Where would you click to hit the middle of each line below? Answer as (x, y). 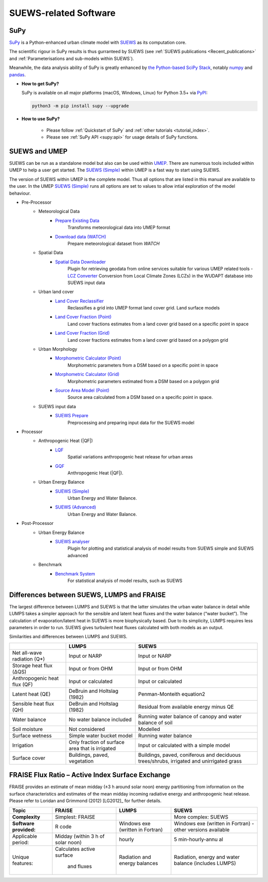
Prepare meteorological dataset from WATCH (114, 243)
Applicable (25, 836)
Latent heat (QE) (31, 694)
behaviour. (20, 193)
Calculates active (75, 849)
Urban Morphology (58, 349)
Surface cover (29, 758)
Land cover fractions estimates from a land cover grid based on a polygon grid (148, 340)
